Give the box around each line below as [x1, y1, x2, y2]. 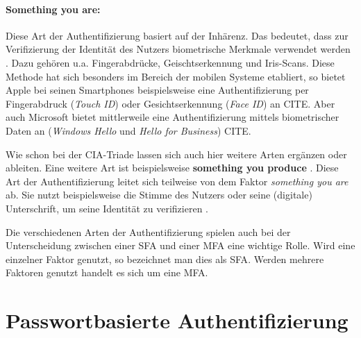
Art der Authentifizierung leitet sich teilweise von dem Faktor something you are [6, 174, 349, 188]
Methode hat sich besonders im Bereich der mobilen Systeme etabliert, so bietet [6, 69, 346, 83]
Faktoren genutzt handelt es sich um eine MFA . [6, 265, 208, 280]
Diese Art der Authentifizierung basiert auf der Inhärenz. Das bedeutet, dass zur [6, 28, 349, 42]
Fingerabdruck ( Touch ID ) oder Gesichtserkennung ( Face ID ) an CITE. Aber [6, 96, 335, 110]
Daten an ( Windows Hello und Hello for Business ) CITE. [6, 123, 251, 137]
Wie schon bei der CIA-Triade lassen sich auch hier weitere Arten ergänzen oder [6, 146, 347, 161]
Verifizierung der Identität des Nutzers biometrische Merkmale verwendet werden [6, 42, 351, 56]
